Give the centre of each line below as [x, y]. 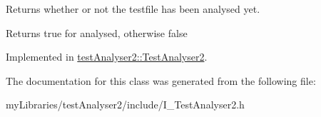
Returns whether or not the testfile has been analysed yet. [133, 9]
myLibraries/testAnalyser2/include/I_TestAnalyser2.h [125, 105]
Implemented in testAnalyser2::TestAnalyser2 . [107, 57]
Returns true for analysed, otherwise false [97, 32]
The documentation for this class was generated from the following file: [161, 80]
